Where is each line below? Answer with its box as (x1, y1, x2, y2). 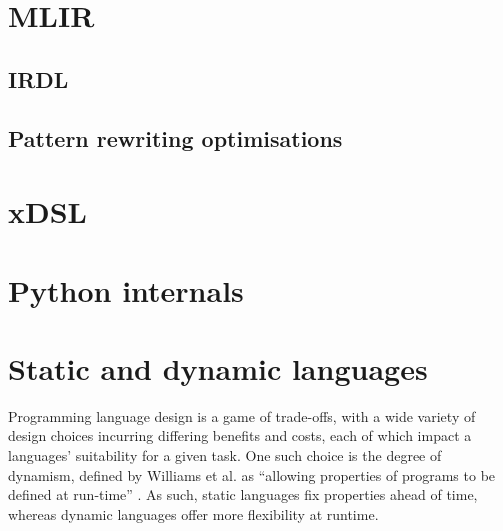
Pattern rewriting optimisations (8, 122, 343, 153)
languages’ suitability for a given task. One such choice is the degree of (8, 445, 442, 465)
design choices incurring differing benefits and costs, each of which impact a (8, 425, 472, 446)
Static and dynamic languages (8, 347, 428, 388)
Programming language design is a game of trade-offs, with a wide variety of (8, 405, 476, 426)
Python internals (8, 269, 244, 310)
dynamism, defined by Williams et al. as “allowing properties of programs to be (8, 464, 496, 485)
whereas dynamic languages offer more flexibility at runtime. (8, 503, 379, 524)
